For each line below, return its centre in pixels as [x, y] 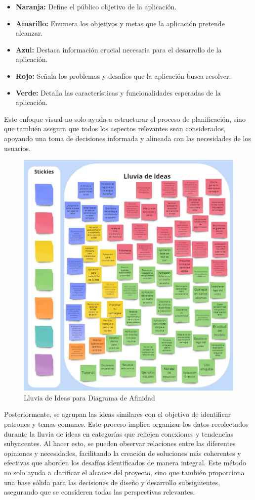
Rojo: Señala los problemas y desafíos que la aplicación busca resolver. [123, 75]
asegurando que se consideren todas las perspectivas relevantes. [100, 492]
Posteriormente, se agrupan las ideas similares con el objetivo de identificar [118, 414]
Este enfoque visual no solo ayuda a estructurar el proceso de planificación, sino [125, 119]
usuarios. [17, 148]
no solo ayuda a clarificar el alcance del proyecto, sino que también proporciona [124, 473]
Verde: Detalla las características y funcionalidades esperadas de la [118, 92]
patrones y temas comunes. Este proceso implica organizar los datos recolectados [126, 424]
